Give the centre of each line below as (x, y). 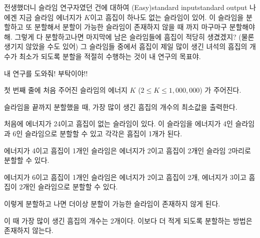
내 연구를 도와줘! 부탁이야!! (46, 73)
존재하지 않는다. (29, 230)
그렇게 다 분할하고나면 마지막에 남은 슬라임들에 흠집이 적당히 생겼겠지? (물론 (134, 36)
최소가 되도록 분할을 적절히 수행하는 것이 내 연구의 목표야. (110, 56)
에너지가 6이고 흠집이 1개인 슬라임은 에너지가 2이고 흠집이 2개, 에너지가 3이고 (125, 177)
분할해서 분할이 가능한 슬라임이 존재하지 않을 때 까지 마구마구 (130, 27)
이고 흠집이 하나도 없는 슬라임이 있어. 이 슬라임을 (167, 17)
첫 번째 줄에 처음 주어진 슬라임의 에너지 (66, 90)
